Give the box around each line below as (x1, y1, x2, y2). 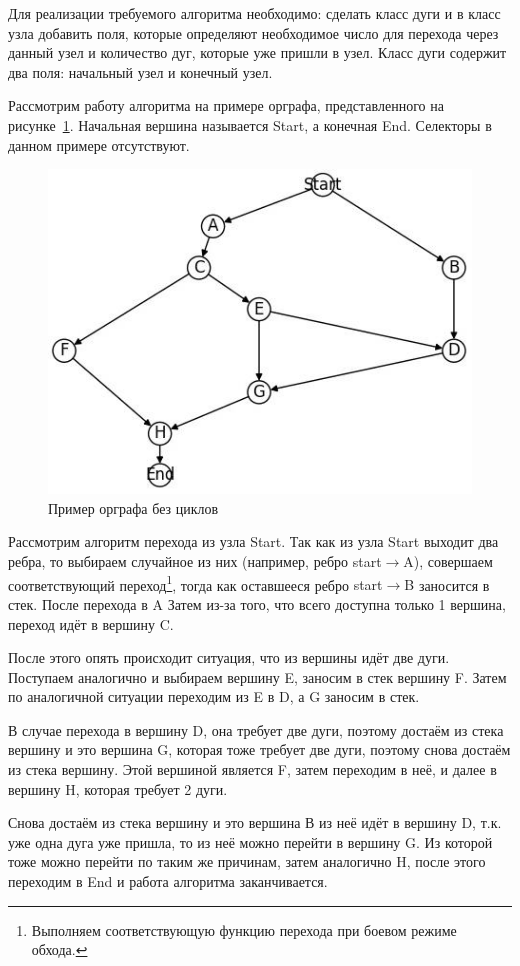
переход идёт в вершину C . (8, 613, 174, 634)
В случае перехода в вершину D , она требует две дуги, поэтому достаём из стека (8, 719, 504, 740)
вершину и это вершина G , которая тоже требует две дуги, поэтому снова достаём (8, 739, 511, 760)
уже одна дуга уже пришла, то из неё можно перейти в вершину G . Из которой (8, 831, 493, 852)
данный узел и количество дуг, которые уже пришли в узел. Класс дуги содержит (8, 42, 507, 63)
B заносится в (404, 574, 490, 595)
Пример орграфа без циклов (48, 497, 219, 518)
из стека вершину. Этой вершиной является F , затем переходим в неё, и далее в (8, 759, 497, 780)
